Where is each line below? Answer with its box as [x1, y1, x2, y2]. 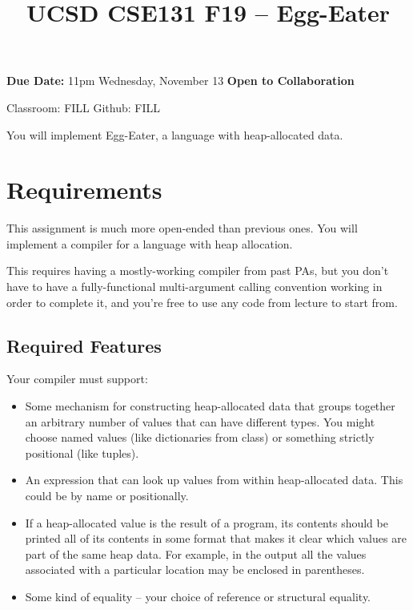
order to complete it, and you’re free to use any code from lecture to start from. [6, 293, 398, 310]
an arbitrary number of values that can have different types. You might [25, 413, 375, 430]
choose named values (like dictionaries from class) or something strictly [25, 429, 375, 446]
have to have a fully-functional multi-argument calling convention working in [6, 278, 383, 295]
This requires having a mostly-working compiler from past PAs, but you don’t [6, 262, 389, 279]
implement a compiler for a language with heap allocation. [6, 235, 293, 252]
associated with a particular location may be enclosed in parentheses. [25, 561, 365, 578]
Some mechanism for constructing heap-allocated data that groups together [25, 398, 395, 414]
